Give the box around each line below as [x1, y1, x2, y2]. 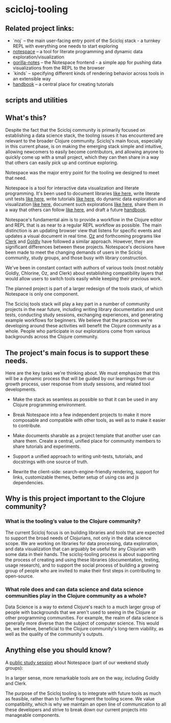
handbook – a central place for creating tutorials [12, 81, 114, 87]
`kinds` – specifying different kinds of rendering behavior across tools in [12, 70, 164, 76]
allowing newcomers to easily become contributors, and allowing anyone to [5, 149, 164, 155]
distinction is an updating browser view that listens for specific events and [5, 228, 161, 234]
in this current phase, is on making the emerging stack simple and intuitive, [5, 143, 163, 150]
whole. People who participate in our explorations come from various [5, 328, 151, 334]
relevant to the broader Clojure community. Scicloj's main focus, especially [5, 138, 163, 144]
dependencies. [12, 480, 44, 486]
